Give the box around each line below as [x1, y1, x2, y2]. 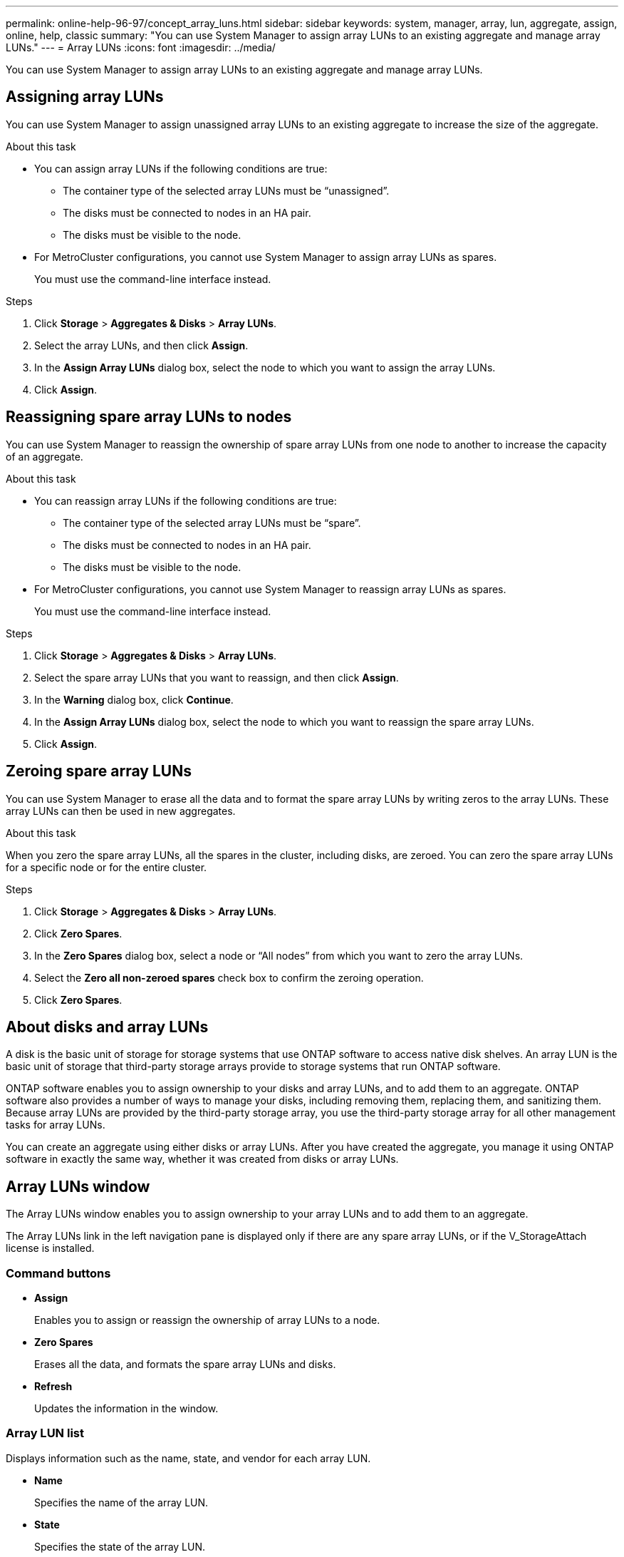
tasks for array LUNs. [6, 1119, 105, 1131]
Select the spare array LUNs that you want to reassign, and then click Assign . [34, 671, 399, 684]
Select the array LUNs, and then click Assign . [34, 339, 249, 351]
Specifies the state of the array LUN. [34, 1540, 206, 1553]
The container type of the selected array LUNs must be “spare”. [63, 516, 361, 529]
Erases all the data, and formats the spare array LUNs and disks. [34, 1357, 336, 1370]
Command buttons [6, 1265, 111, 1280]
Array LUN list [6, 1426, 84, 1441]
